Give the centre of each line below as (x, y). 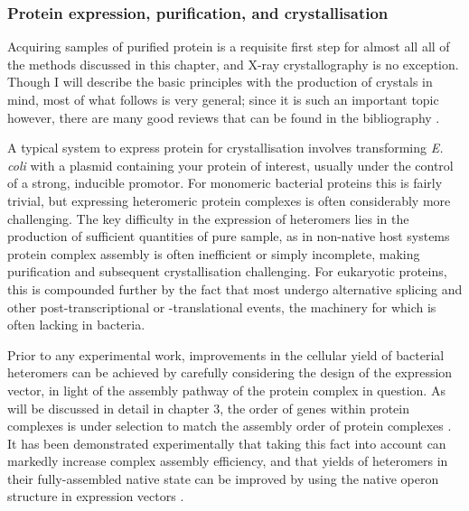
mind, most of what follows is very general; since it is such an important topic (223, 99)
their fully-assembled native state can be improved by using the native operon (223, 478)
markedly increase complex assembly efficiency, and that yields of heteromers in (228, 461)
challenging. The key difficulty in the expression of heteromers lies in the (208, 218)
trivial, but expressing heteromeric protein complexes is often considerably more (229, 200)
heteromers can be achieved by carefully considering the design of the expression (230, 372)
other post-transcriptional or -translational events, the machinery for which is (222, 307)
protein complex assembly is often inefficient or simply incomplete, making (214, 253)
